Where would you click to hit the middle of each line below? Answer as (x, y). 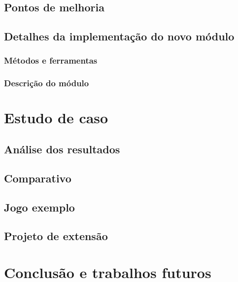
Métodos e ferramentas (51, 60)
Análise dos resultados (62, 149)
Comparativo (38, 178)
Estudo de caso (56, 118)
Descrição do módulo (47, 83)
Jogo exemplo (39, 207)
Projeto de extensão (56, 236)
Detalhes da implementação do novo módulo (119, 36)
